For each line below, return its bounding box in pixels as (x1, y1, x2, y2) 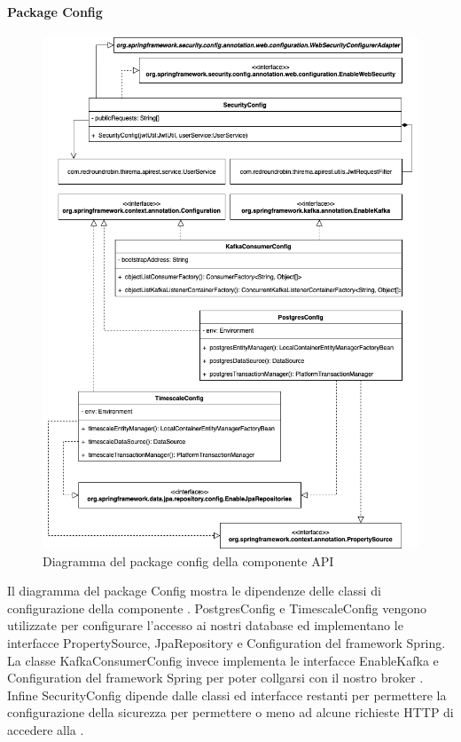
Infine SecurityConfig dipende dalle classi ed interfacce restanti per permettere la (7, 685, 447, 704)
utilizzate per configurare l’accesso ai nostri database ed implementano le (7, 616, 403, 635)
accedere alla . (7, 720, 84, 738)
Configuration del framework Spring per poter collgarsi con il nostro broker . (7, 668, 424, 687)
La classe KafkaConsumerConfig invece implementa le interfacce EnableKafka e (7, 651, 439, 669)
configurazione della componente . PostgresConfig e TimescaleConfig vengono (7, 598, 426, 617)
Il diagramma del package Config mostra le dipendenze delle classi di (7, 581, 381, 600)
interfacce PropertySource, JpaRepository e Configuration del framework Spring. (7, 633, 446, 651)
